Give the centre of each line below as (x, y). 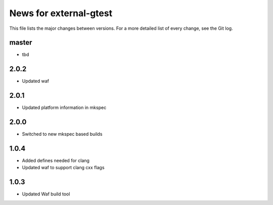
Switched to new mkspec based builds (62, 134)
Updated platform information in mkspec (64, 108)
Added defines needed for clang (56, 161)
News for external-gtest (61, 13)
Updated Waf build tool (46, 194)
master (21, 43)
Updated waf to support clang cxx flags (63, 168)
